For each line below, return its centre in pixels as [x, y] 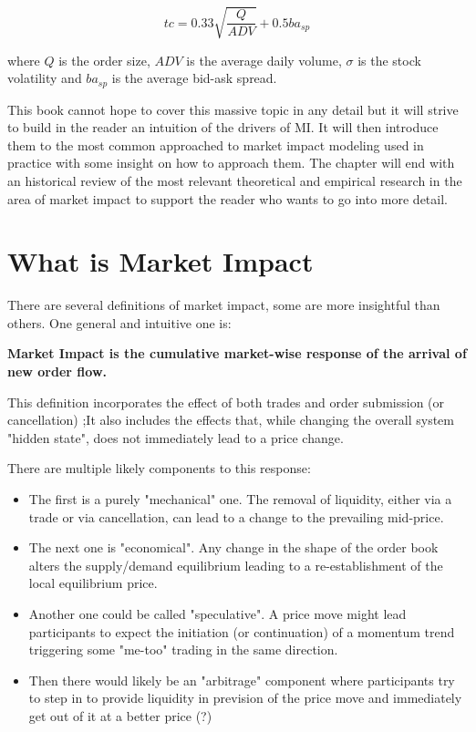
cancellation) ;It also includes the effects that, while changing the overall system [231, 420]
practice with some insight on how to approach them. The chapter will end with [231, 163]
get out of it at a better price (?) [120, 715]
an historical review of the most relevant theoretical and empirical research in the [235, 180]
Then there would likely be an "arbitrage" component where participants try [242, 680]
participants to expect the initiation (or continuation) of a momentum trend [242, 631]
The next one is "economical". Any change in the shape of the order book [233, 547]
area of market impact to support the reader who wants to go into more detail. [228, 198]
